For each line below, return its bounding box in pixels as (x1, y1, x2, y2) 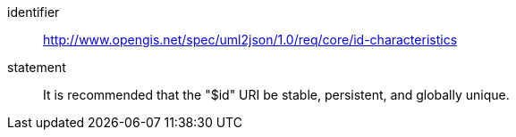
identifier (7, 4, 60, 20)
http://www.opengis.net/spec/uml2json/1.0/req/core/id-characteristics (43, 32, 458, 47)
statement (7, 60, 66, 75)
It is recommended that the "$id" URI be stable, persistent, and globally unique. (43, 87, 510, 102)
